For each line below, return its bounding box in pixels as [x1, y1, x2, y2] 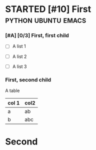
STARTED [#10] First [5, 3, 91, 15]
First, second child [5, 76, 51, 83]
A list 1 [12, 43, 26, 49]
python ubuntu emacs [5, 14, 86, 25]
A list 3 [12, 63, 27, 69]
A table [5, 87, 20, 93]
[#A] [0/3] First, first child [5, 32, 69, 39]
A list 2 [12, 53, 27, 59]
